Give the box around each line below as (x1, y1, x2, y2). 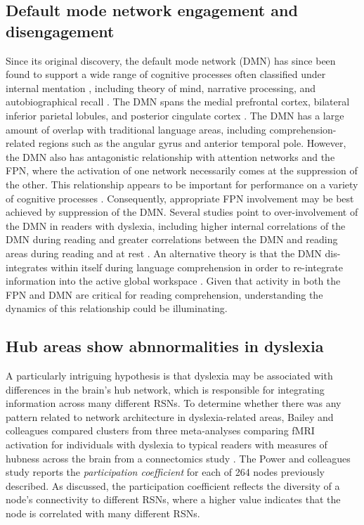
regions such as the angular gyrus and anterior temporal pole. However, (38, 136, 346, 150)
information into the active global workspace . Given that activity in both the (6, 273, 341, 288)
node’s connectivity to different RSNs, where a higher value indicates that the (6, 492, 341, 507)
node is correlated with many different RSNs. (6, 506, 200, 521)
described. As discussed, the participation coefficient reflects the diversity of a (6, 478, 340, 493)
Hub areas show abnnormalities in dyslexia (6, 335, 324, 357)
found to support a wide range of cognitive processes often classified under (6, 67, 326, 82)
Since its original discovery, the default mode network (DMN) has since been (6, 53, 336, 67)
